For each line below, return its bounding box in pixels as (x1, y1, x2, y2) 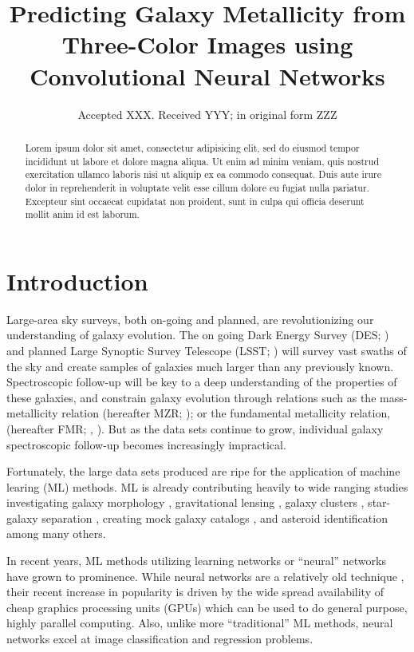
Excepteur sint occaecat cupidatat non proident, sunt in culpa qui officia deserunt (25, 194, 365, 207)
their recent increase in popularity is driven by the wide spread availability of (6, 583, 384, 600)
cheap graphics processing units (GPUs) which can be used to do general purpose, (6, 599, 408, 615)
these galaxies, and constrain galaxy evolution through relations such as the (6, 389, 377, 405)
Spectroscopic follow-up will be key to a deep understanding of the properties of (6, 373, 397, 390)
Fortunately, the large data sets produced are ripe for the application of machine (6, 463, 400, 480)
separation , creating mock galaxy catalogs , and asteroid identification (41, 509, 388, 526)
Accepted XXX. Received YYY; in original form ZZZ (77, 105, 337, 122)
